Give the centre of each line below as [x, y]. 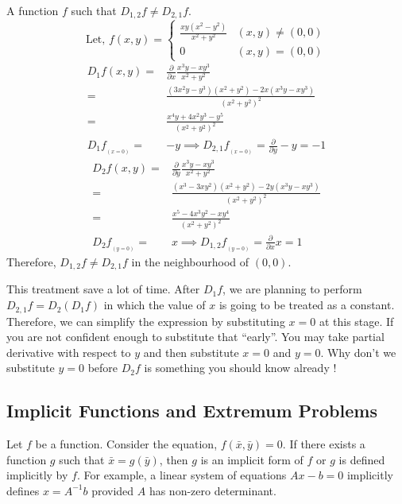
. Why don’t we [358, 352]
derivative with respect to [69, 352]
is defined [362, 459]
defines [23, 490]
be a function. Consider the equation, [126, 444]
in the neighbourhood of [190, 262]
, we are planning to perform [292, 289]
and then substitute [191, 352]
